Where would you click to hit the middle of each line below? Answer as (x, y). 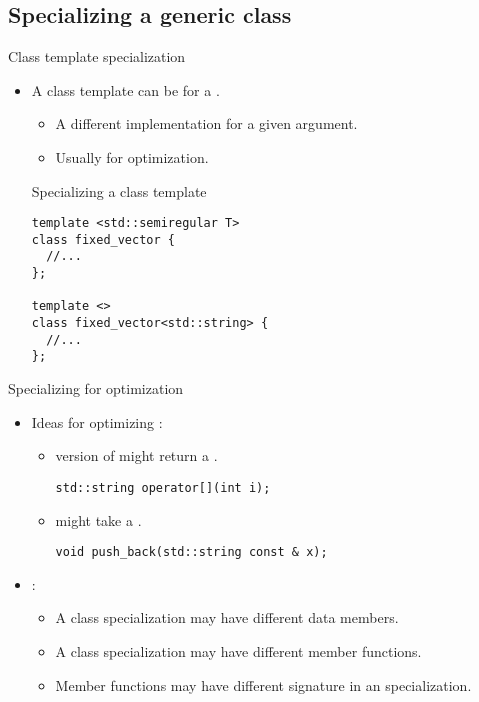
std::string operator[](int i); (163, 487)
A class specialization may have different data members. (227, 617)
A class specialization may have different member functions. (238, 650)
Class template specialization (97, 56)
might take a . (98, 519)
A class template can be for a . (125, 89)
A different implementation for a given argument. (206, 123)
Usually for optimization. (132, 156)
